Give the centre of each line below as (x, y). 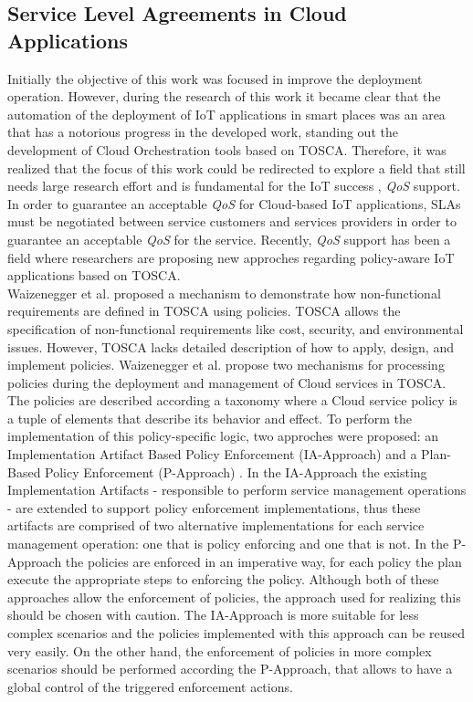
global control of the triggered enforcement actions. (150, 686)
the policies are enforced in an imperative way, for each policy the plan (263, 561)
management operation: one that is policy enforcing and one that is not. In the (228, 544)
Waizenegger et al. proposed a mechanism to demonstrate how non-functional (224, 293)
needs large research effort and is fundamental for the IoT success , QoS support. (234, 186)
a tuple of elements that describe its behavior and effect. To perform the (210, 418)
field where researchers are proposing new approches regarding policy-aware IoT (231, 257)
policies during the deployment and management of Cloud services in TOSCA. (227, 382)
